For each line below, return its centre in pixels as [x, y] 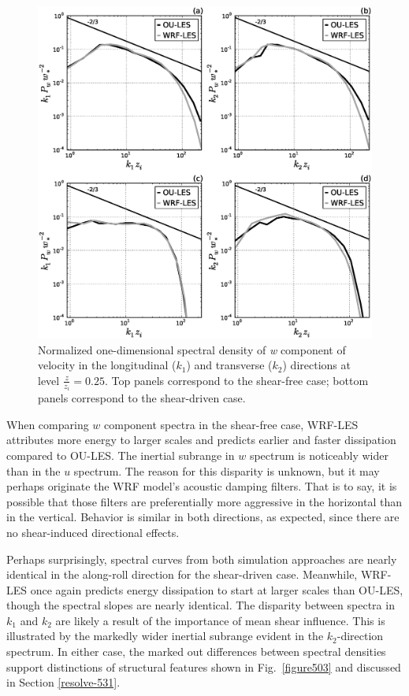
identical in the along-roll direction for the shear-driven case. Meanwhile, [182, 574]
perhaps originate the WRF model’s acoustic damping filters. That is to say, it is [202, 486]
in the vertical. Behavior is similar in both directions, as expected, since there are [203, 517]
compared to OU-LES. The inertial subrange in [121, 455]
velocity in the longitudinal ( [107, 365]
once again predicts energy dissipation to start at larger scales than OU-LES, [217, 589]
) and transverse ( [229, 365]
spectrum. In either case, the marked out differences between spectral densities [196, 652]
